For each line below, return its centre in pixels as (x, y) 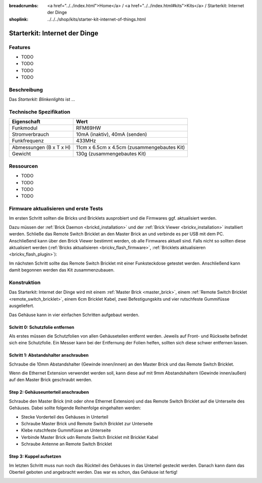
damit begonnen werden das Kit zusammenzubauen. (62, 270)
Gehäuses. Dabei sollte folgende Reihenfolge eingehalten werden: (75, 408)
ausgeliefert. (22, 306)
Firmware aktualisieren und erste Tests (56, 209)
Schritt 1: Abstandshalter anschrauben (49, 355)
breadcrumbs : (24, 6)
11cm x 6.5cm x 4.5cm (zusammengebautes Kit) (131, 147)
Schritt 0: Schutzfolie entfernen (42, 327)
